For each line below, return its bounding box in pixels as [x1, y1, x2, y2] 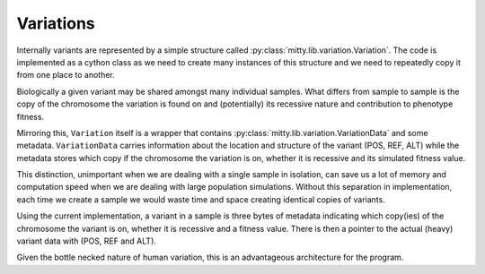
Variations [16, 13, 96, 33]
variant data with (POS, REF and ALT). [16, 235, 157, 246]
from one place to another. [16, 70, 116, 81]
